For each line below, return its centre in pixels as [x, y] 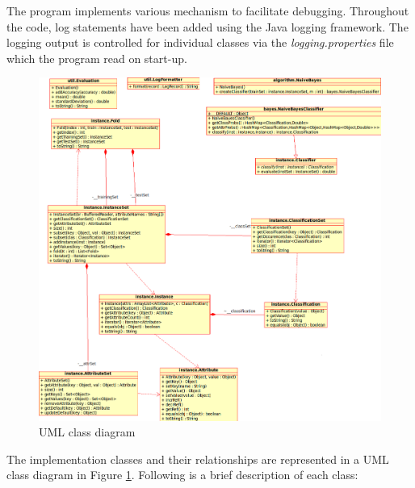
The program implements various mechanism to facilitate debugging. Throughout [208, 10]
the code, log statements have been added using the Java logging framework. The [207, 26]
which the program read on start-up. [97, 58]
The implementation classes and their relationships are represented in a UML [198, 459]
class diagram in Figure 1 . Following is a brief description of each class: [182, 475]
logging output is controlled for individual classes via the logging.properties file [200, 42]
